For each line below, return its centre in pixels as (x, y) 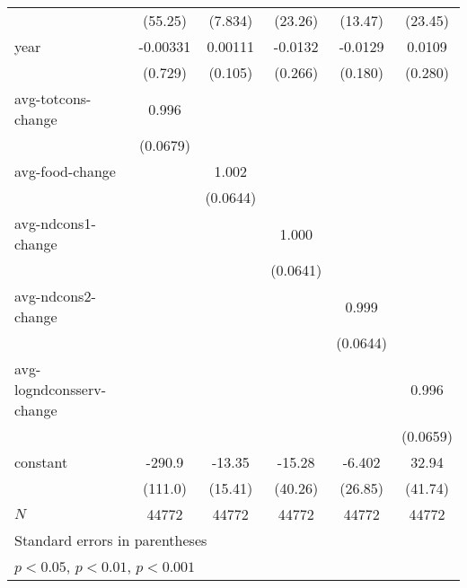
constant (41, 462)
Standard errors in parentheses (111, 540)
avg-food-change (65, 171)
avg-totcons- (53, 98)
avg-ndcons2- (55, 296)
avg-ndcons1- (55, 223)
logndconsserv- (61, 389)
